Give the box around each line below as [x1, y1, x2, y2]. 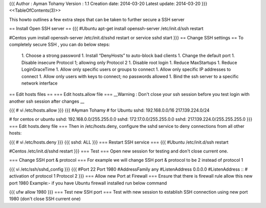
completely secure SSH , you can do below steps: [9, 41, 110, 47]
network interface [21, 80, 58, 86]
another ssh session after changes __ [9, 98, 85, 104]
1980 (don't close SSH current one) [9, 196, 81, 202]
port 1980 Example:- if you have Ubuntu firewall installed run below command [9, 180, 167, 186]
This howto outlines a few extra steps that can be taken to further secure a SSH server [9, 16, 185, 22]
